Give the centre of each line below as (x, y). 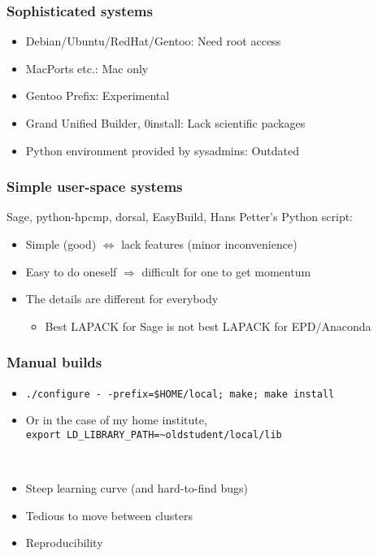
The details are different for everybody (122, 299)
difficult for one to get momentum (226, 271)
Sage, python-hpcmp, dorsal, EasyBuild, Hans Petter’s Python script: (180, 217)
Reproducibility (64, 543)
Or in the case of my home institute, (116, 420)
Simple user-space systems (95, 187)
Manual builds (54, 362)
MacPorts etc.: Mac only (87, 68)
